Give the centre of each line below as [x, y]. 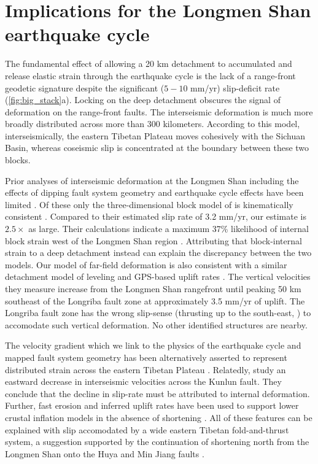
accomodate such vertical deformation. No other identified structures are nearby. [156, 324]
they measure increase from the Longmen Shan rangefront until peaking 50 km [153, 288]
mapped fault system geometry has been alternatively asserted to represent [146, 357]
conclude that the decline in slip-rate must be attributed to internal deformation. [157, 393]
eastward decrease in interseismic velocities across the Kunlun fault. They [143, 381]
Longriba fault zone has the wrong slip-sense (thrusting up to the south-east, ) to [158, 313]
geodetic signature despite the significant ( [85, 87]
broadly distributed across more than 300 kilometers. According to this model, [153, 124]
